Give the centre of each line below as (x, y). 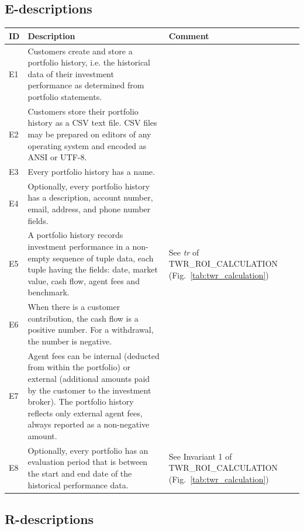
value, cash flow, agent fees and (84, 280)
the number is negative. (70, 341)
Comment (189, 35)
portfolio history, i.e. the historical (89, 62)
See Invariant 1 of (200, 456)
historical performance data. (78, 485)
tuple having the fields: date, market (93, 269)
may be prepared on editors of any (89, 134)
